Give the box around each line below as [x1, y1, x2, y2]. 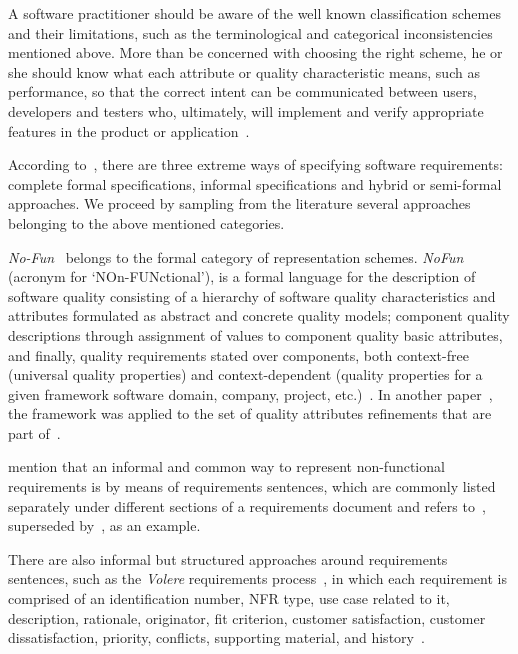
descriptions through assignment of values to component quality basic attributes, [8, 324, 503, 345]
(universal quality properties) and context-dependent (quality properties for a [8, 364, 483, 385]
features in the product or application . [8, 120, 250, 141]
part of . [8, 422, 61, 443]
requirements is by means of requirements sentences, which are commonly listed [8, 476, 496, 497]
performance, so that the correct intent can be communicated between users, [8, 81, 477, 102]
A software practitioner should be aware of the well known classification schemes [8, 3, 501, 23]
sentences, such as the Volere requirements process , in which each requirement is [8, 568, 507, 589]
